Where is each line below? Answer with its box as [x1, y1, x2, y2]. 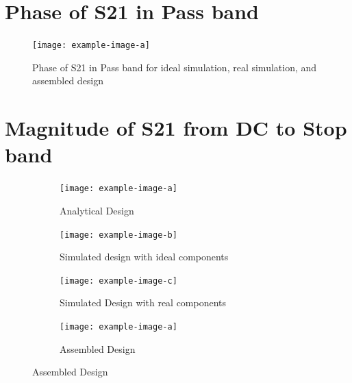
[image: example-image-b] [60, 230, 177, 240]
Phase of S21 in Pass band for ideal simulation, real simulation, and [32, 60, 317, 74]
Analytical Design [60, 203, 134, 217]
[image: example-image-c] [60, 275, 177, 286]
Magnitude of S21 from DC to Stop [5, 114, 347, 142]
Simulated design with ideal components [60, 249, 229, 264]
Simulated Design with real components [60, 295, 227, 310]
